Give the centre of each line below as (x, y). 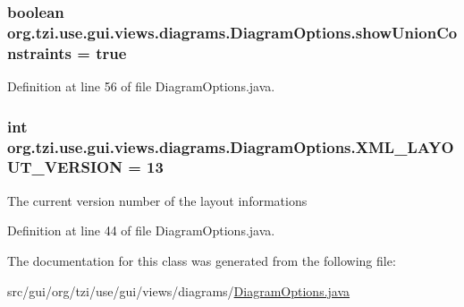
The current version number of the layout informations (157, 200)
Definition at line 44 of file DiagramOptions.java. (141, 230)
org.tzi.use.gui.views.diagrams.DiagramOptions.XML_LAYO (231, 146)
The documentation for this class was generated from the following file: (202, 260)
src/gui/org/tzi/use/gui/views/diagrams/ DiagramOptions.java (179, 290)
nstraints (39, 52)
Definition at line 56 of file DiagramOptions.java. (141, 86)
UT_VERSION (65, 167)
